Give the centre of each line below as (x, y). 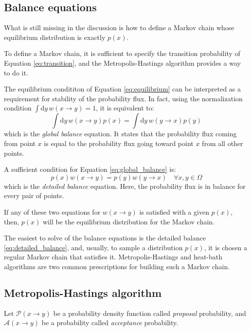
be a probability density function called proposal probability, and (150, 313)
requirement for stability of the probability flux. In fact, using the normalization (123, 98)
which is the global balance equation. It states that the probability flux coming (120, 134)
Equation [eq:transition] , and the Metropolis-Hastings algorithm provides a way (122, 63)
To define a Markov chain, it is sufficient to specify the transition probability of (122, 53)
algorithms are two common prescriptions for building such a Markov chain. (117, 266)
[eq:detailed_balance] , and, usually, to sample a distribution (93, 247)
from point (20, 143)
